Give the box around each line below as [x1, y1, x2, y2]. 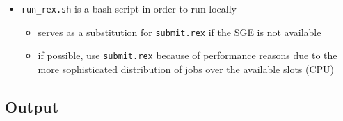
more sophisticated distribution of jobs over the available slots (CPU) [38, 61, 335, 76]
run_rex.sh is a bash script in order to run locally [21, 1, 237, 15]
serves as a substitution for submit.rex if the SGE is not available [38, 24, 321, 39]
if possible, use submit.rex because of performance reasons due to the [38, 48, 337, 63]
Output [5, 95, 59, 117]
